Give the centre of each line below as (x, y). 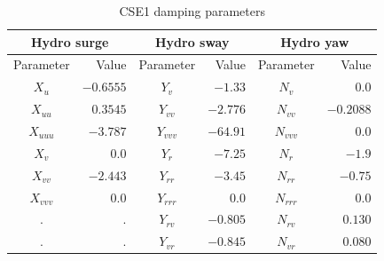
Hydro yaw (315, 41)
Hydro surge (70, 41)
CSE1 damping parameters (192, 11)
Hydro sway (192, 41)
